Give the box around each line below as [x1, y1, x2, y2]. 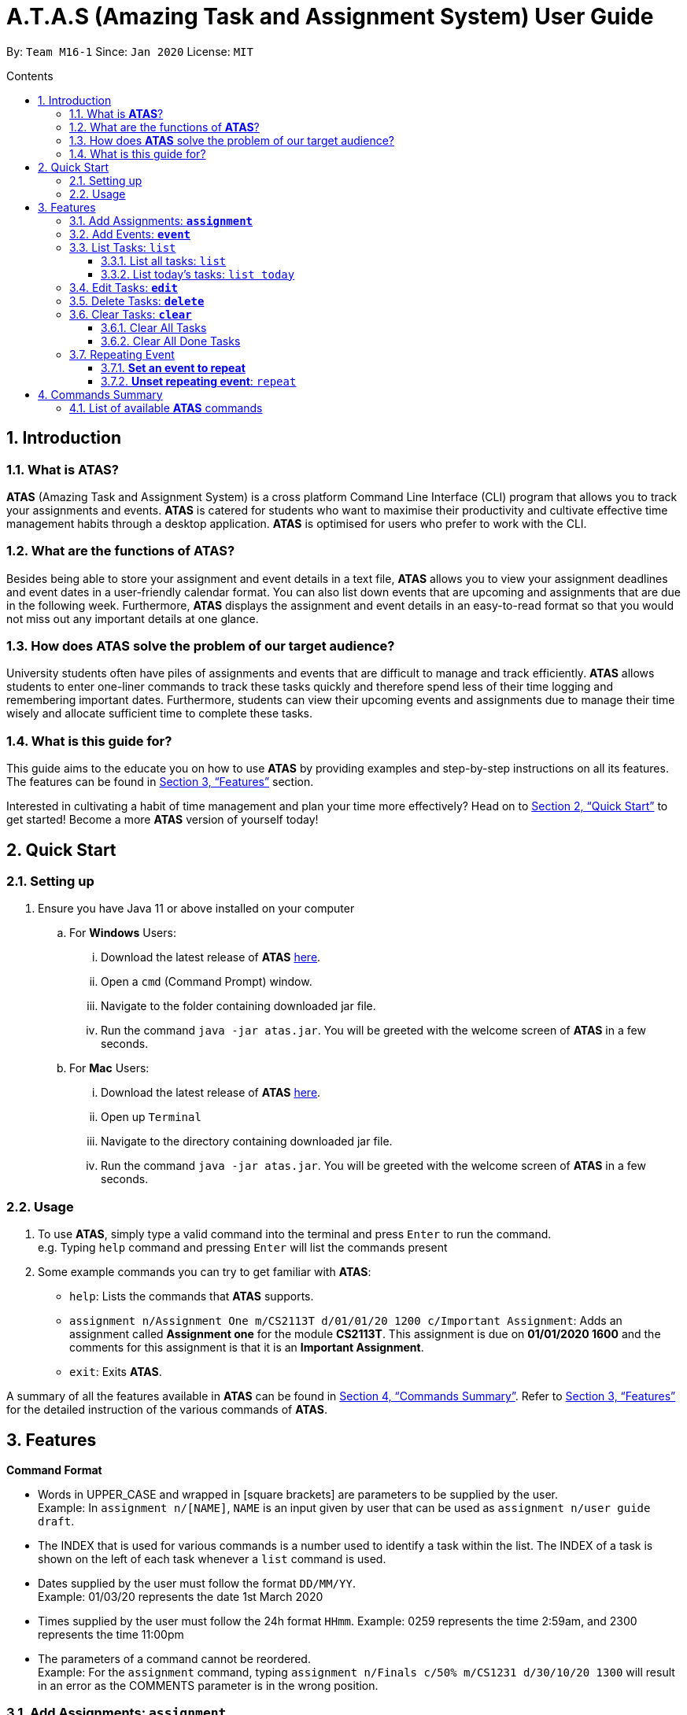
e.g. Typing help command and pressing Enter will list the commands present [38, 1241, 448, 1255]
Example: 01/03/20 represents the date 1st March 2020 [38, 1590, 323, 1604]
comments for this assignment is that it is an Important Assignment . [69, 1341, 424, 1355]
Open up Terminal [101, 1110, 201, 1124]
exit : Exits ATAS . [69, 1365, 162, 1379]
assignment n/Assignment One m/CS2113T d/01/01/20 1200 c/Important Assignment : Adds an [69, 1314, 622, 1328]
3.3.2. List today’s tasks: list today [101, 267, 295, 281]
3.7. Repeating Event [69, 347, 175, 361]
